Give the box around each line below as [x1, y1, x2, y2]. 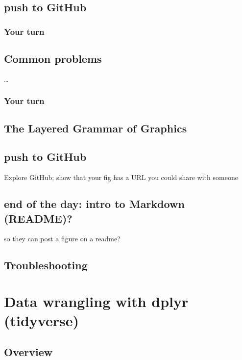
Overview [4, 344, 53, 359]
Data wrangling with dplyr [4, 291, 189, 311]
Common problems [4, 51, 102, 66]
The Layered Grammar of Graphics [4, 120, 187, 135]
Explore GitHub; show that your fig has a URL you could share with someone [4, 172, 238, 182]
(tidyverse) [4, 310, 79, 331]
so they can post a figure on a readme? [4, 233, 121, 244]
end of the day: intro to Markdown [4, 196, 185, 211]
